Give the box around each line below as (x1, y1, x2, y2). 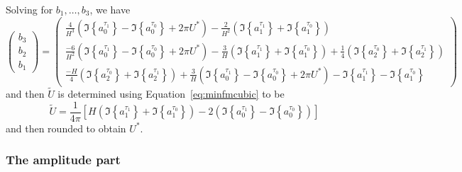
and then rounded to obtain (6, 120, 126, 135)
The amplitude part (6, 151, 121, 168)
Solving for (6, 2, 53, 16)
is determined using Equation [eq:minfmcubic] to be (57, 86, 285, 101)
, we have (89, 2, 131, 16)
